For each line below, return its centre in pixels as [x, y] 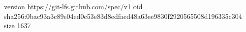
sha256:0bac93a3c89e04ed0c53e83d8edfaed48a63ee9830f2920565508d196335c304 [123, 16]
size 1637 [17, 25]
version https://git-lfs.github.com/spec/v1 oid [73, 6]
